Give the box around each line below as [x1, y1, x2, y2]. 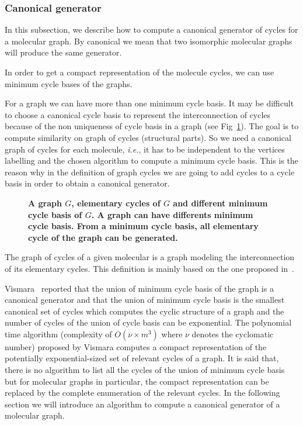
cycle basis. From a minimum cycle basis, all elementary [28, 220, 259, 232]
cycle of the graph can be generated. [28, 231, 178, 243]
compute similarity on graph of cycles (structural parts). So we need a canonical [5, 131, 291, 143]
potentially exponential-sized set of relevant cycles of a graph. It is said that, [5, 352, 279, 364]
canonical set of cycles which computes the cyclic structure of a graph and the [5, 305, 284, 317]
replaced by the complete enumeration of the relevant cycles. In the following [5, 386, 280, 399]
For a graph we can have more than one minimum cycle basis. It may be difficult [5, 97, 294, 109]
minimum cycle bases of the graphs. [5, 77, 133, 89]
